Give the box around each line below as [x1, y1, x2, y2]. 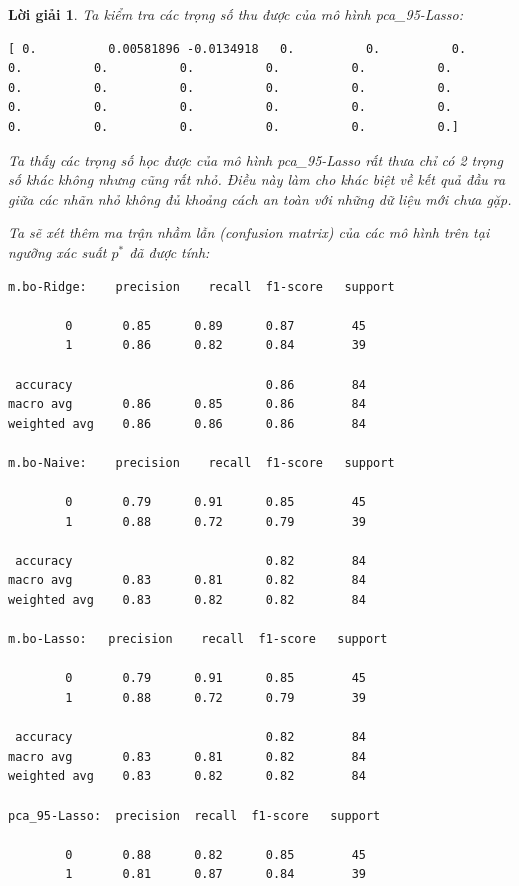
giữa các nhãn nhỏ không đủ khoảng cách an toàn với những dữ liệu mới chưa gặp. [8, 188, 512, 209]
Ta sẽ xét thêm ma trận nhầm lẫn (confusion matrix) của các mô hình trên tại [8, 222, 490, 243]
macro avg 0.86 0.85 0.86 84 [8, 397, 366, 412]
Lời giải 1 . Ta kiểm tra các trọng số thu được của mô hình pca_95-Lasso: [8, 4, 463, 24]
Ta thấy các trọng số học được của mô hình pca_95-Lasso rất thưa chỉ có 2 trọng [8, 149, 503, 170]
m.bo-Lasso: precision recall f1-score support [8, 632, 388, 647]
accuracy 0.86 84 [15, 377, 366, 392]
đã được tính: [129, 241, 210, 262]
